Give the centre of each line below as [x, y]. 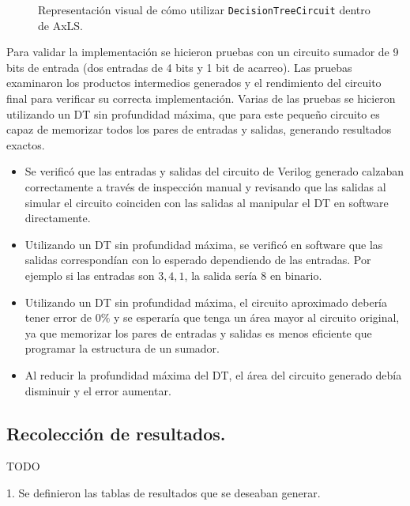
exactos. [26, 144]
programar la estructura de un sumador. [122, 348]
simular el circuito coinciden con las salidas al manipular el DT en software [207, 202]
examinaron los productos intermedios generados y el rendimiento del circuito [194, 83]
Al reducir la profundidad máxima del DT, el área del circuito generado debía [213, 374]
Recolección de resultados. [116, 433]
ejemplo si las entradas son [90, 275]
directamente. [58, 218]
